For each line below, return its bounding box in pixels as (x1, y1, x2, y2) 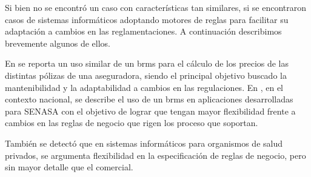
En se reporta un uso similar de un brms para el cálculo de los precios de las (5, 57, 289, 70)
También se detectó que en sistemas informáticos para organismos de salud (5, 136, 283, 149)
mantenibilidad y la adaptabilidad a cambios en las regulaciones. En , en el (5, 81, 283, 93)
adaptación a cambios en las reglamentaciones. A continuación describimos (5, 25, 282, 38)
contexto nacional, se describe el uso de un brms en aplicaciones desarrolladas (5, 93, 293, 105)
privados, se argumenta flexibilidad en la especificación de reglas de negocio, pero (5, 149, 306, 161)
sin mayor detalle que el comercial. (5, 161, 133, 173)
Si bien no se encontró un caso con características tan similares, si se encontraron (5, 1, 307, 13)
